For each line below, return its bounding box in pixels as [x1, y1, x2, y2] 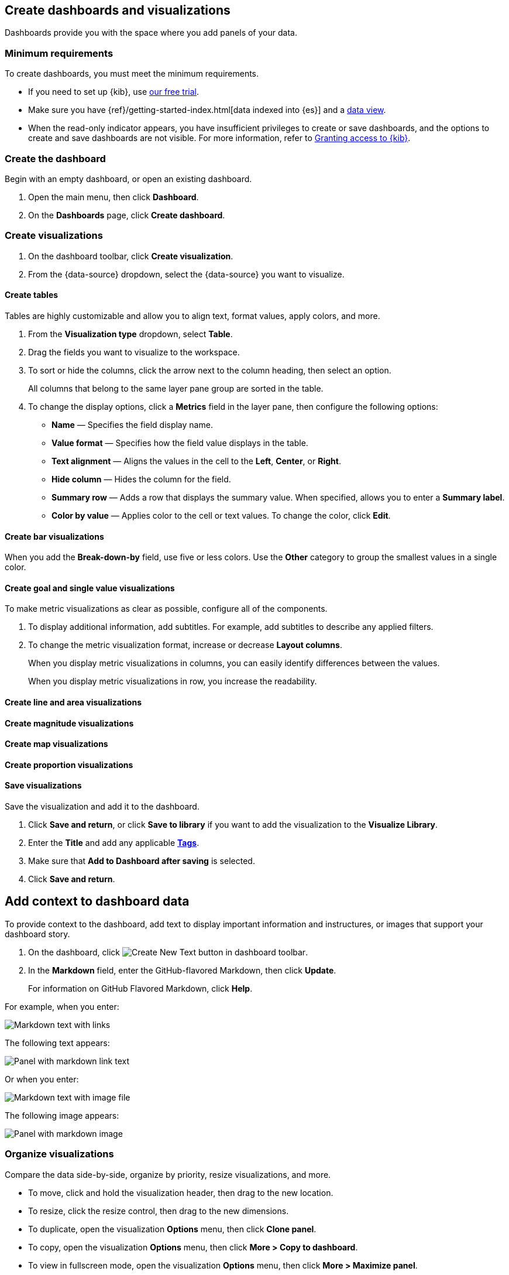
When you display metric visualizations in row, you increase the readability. [28, 676, 317, 687]
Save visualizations [5, 780, 82, 791]
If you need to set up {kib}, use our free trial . [28, 87, 200, 97]
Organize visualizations [5, 1148, 114, 1160]
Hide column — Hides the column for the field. [51, 474, 231, 484]
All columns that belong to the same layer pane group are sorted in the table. [28, 383, 324, 393]
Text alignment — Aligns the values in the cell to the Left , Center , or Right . [51, 455, 341, 466]
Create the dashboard [5, 152, 106, 164]
